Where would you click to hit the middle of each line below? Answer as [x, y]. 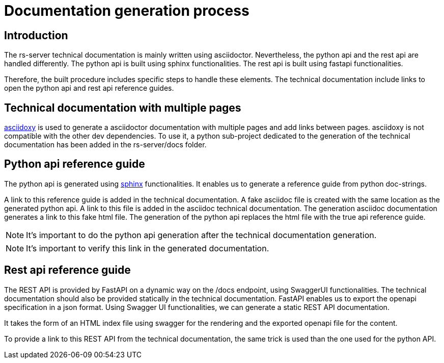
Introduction [36, 35]
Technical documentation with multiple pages [123, 108]
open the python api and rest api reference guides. [89, 88]
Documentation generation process [127, 11]
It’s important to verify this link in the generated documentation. [148, 248]
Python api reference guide [75, 164]
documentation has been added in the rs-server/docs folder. [105, 145]
